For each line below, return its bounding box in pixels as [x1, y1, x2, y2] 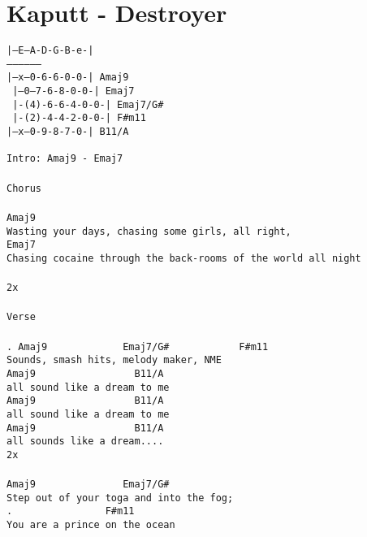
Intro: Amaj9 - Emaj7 [6, 153, 123, 165]
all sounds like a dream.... [6, 435, 164, 448]
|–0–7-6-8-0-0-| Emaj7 [12, 85, 135, 97]
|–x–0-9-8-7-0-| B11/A [6, 126, 129, 138]
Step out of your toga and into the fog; [6, 492, 234, 504]
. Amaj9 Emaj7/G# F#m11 [6, 340, 269, 353]
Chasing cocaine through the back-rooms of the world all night [6, 252, 361, 264]
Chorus [6, 182, 41, 194]
